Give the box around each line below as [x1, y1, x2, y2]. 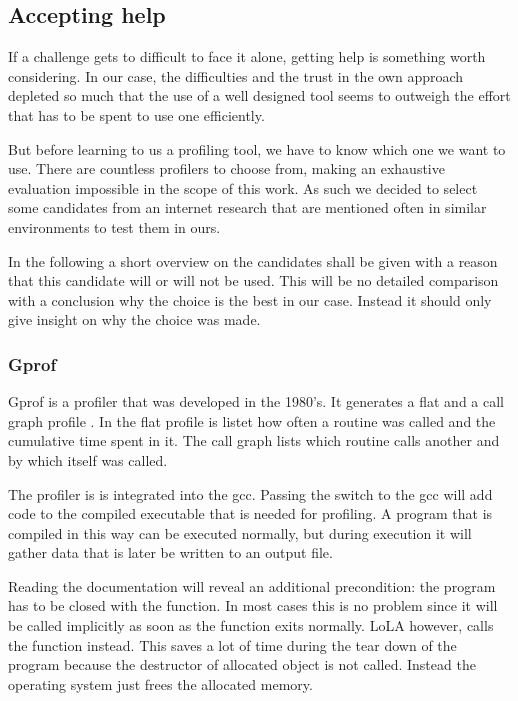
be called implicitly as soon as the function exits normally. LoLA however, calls [8, 615, 494, 636]
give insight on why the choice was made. [8, 309, 261, 330]
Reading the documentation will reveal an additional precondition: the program [8, 575, 496, 596]
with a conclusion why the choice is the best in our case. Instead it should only [8, 289, 492, 310]
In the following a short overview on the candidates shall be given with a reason [8, 250, 498, 271]
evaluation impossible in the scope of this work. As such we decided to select [8, 177, 478, 198]
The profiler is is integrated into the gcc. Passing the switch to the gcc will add [8, 483, 493, 504]
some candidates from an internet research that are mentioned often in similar [8, 197, 487, 218]
